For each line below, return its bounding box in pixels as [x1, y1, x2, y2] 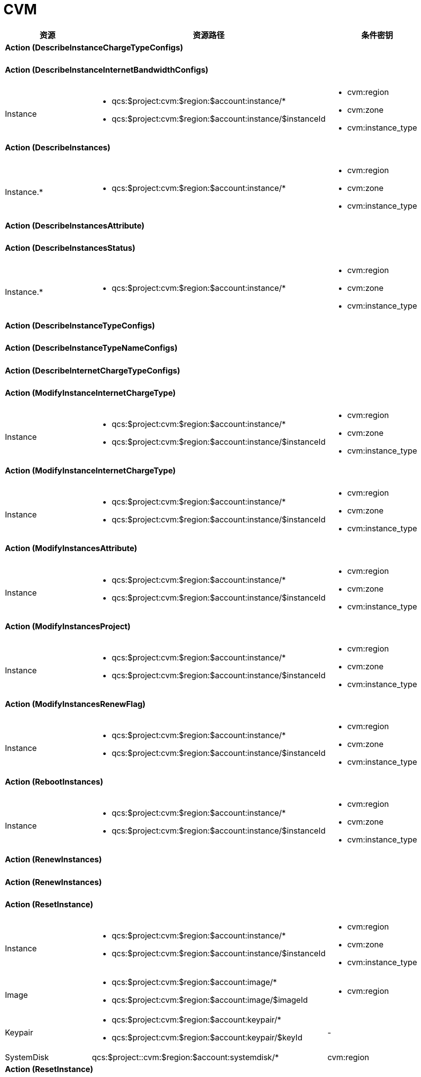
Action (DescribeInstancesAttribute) [5, 220, 145, 231]
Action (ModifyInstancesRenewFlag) [5, 699, 146, 709]
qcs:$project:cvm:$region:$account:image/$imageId [111, 995, 308, 1005]
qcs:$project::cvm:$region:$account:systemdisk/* [91, 1052, 279, 1063]
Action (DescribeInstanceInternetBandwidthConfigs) [5, 65, 209, 75]
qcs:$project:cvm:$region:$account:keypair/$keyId [111, 1032, 302, 1043]
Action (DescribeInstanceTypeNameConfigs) [5, 343, 178, 353]
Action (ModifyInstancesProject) [5, 621, 130, 631]
